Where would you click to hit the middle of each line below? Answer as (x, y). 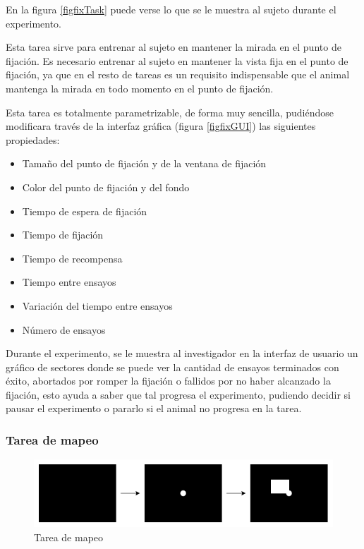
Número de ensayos (64, 329)
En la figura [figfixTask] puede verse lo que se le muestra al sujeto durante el (171, 9)
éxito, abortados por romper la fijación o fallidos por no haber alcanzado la (168, 381)
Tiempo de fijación (63, 235)
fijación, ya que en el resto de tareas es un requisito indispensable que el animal (178, 74)
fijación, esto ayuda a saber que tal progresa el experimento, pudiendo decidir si (178, 394)
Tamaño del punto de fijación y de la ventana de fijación (144, 163)
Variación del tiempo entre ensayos (97, 305)
